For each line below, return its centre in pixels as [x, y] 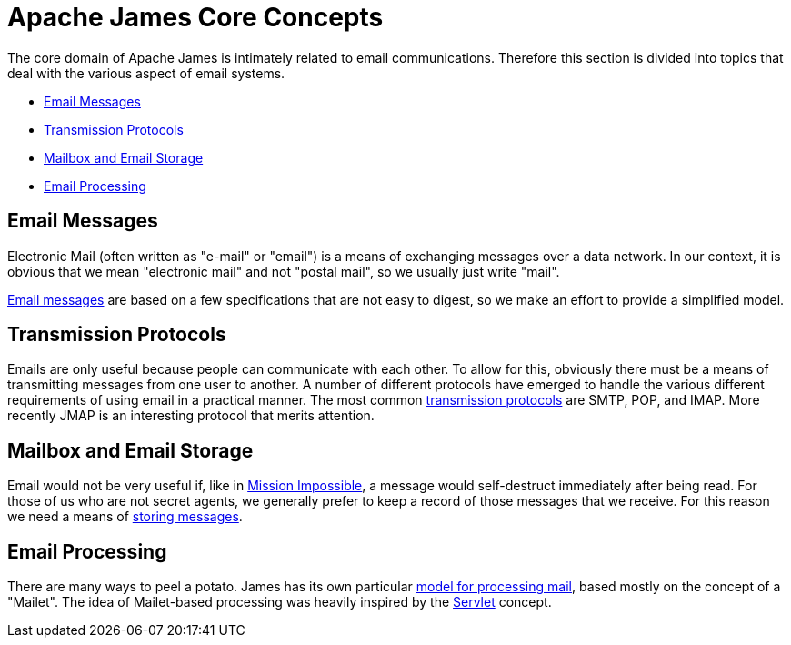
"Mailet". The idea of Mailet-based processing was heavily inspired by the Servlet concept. [280, 602]
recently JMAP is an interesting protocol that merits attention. [191, 416]
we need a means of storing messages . [125, 517]
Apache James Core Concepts [195, 17]
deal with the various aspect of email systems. [146, 73]
